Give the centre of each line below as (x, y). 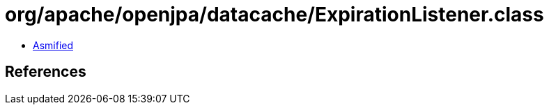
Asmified (53, 45)
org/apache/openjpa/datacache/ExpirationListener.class (274, 15)
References (46, 72)
